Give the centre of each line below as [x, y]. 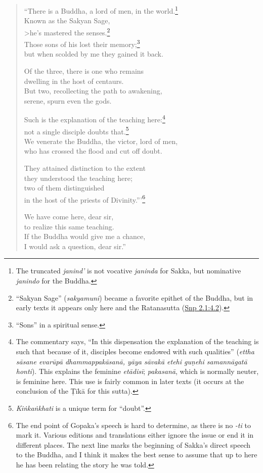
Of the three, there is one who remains [84, 70]
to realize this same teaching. [69, 226]
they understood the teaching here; [78, 178]
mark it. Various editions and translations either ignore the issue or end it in [135, 435]
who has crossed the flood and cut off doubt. [93, 151]
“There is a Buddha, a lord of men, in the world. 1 [101, 10]
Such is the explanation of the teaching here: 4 [95, 119]
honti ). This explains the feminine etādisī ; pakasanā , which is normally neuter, [137, 371]
